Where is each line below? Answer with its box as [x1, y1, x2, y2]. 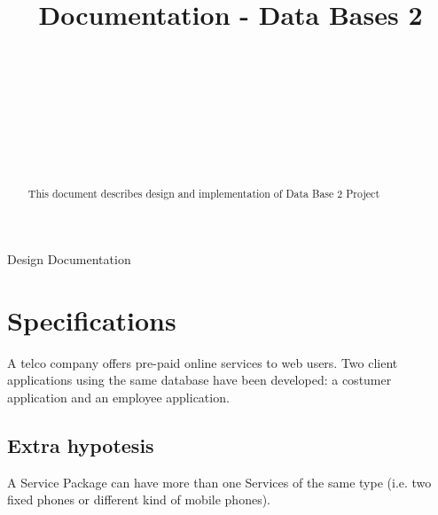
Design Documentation [7, 250, 131, 269]
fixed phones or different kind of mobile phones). [7, 490, 270, 509]
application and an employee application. [7, 388, 230, 407]
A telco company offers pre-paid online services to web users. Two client [7, 353, 398, 371]
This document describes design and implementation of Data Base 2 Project [27, 186, 380, 201]
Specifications [7, 301, 176, 338]
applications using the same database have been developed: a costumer [7, 371, 392, 389]
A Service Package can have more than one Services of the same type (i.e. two [7, 472, 432, 491]
